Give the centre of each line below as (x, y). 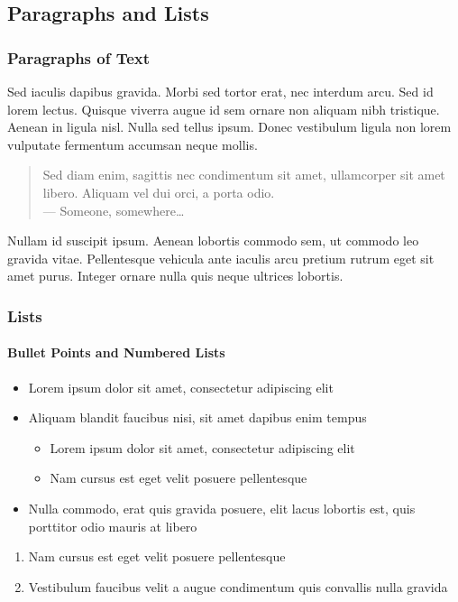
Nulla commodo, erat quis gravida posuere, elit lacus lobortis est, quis (222, 508)
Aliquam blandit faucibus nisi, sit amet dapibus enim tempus (197, 417)
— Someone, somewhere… (114, 210)
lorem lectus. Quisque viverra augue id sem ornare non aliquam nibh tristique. (224, 109)
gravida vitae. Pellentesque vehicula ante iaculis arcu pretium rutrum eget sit (221, 258)
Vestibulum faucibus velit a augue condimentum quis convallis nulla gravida (238, 586)
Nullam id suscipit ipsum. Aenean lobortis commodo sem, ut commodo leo (213, 241)
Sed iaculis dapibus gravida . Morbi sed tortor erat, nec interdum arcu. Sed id (220, 91)
